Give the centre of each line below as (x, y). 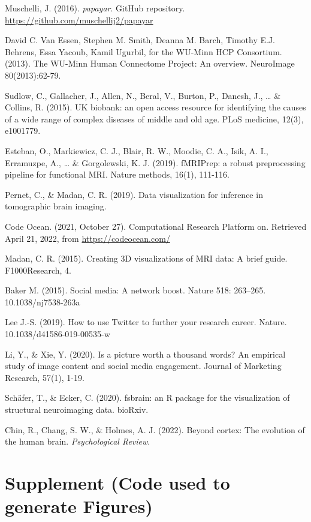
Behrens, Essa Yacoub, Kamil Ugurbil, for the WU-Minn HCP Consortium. (144, 51)
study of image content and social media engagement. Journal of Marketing (143, 366)
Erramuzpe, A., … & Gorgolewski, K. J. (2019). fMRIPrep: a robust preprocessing (155, 162)
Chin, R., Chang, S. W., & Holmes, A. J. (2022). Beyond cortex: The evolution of (155, 429)
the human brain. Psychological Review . (78, 441)
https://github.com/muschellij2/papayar (79, 19)
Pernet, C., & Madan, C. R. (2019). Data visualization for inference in (134, 194)
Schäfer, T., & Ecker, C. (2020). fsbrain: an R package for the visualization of (147, 397)
